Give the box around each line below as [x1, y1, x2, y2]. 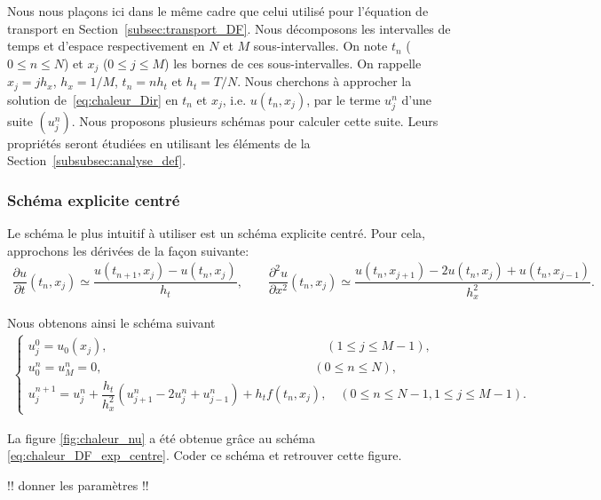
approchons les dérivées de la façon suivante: [7, 241, 249, 259]
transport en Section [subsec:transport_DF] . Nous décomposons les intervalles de [7, 19, 451, 37]
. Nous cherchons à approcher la [237, 72, 412, 91]
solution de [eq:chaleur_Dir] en [7, 90, 178, 108]
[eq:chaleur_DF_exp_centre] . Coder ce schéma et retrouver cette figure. [7, 446, 402, 464]
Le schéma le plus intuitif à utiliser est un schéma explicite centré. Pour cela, [7, 224, 426, 242]
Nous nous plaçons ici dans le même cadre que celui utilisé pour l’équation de [7, 2, 429, 20]
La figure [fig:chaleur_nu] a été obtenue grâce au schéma [7, 428, 315, 447]
